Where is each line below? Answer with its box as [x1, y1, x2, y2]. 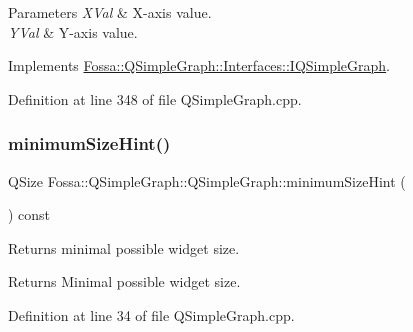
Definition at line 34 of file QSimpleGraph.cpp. [8, 304, 295, 325]
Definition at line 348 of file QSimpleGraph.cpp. [8, 88, 302, 109]
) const [8, 204, 51, 225]
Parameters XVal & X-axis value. [8, 2, 212, 22]
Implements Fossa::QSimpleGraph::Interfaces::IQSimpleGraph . [8, 55, 391, 76]
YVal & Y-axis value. [8, 21, 138, 42]
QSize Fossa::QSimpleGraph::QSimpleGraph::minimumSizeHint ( [8, 170, 406, 191]
